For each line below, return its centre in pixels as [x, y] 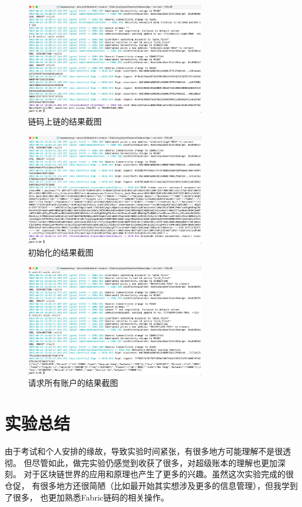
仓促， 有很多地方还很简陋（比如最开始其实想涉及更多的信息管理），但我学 [147, 485]
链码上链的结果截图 [65, 121]
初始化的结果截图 [61, 252]
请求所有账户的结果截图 [73, 383]
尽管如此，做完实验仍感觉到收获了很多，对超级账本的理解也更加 [155, 462]
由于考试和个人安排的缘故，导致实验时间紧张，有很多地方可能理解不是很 [144, 451]
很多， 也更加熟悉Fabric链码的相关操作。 [91, 497]
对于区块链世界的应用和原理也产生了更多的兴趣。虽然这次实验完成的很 [159, 474]
